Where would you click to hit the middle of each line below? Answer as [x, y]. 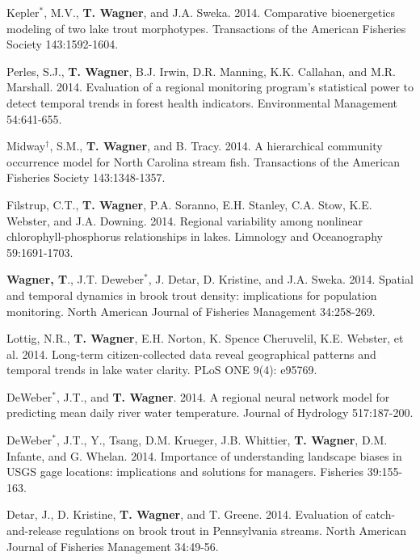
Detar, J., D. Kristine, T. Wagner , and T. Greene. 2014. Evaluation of [184, 514]
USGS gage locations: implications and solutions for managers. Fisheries [185, 472]
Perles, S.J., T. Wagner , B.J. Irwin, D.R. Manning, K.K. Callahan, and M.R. [201, 71]
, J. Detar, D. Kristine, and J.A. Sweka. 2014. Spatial [281, 279]
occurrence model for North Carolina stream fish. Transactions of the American [204, 161]
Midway [26, 146]
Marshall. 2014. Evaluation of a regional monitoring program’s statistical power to [210, 87]
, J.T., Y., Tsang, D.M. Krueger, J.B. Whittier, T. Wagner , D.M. [222, 440]
